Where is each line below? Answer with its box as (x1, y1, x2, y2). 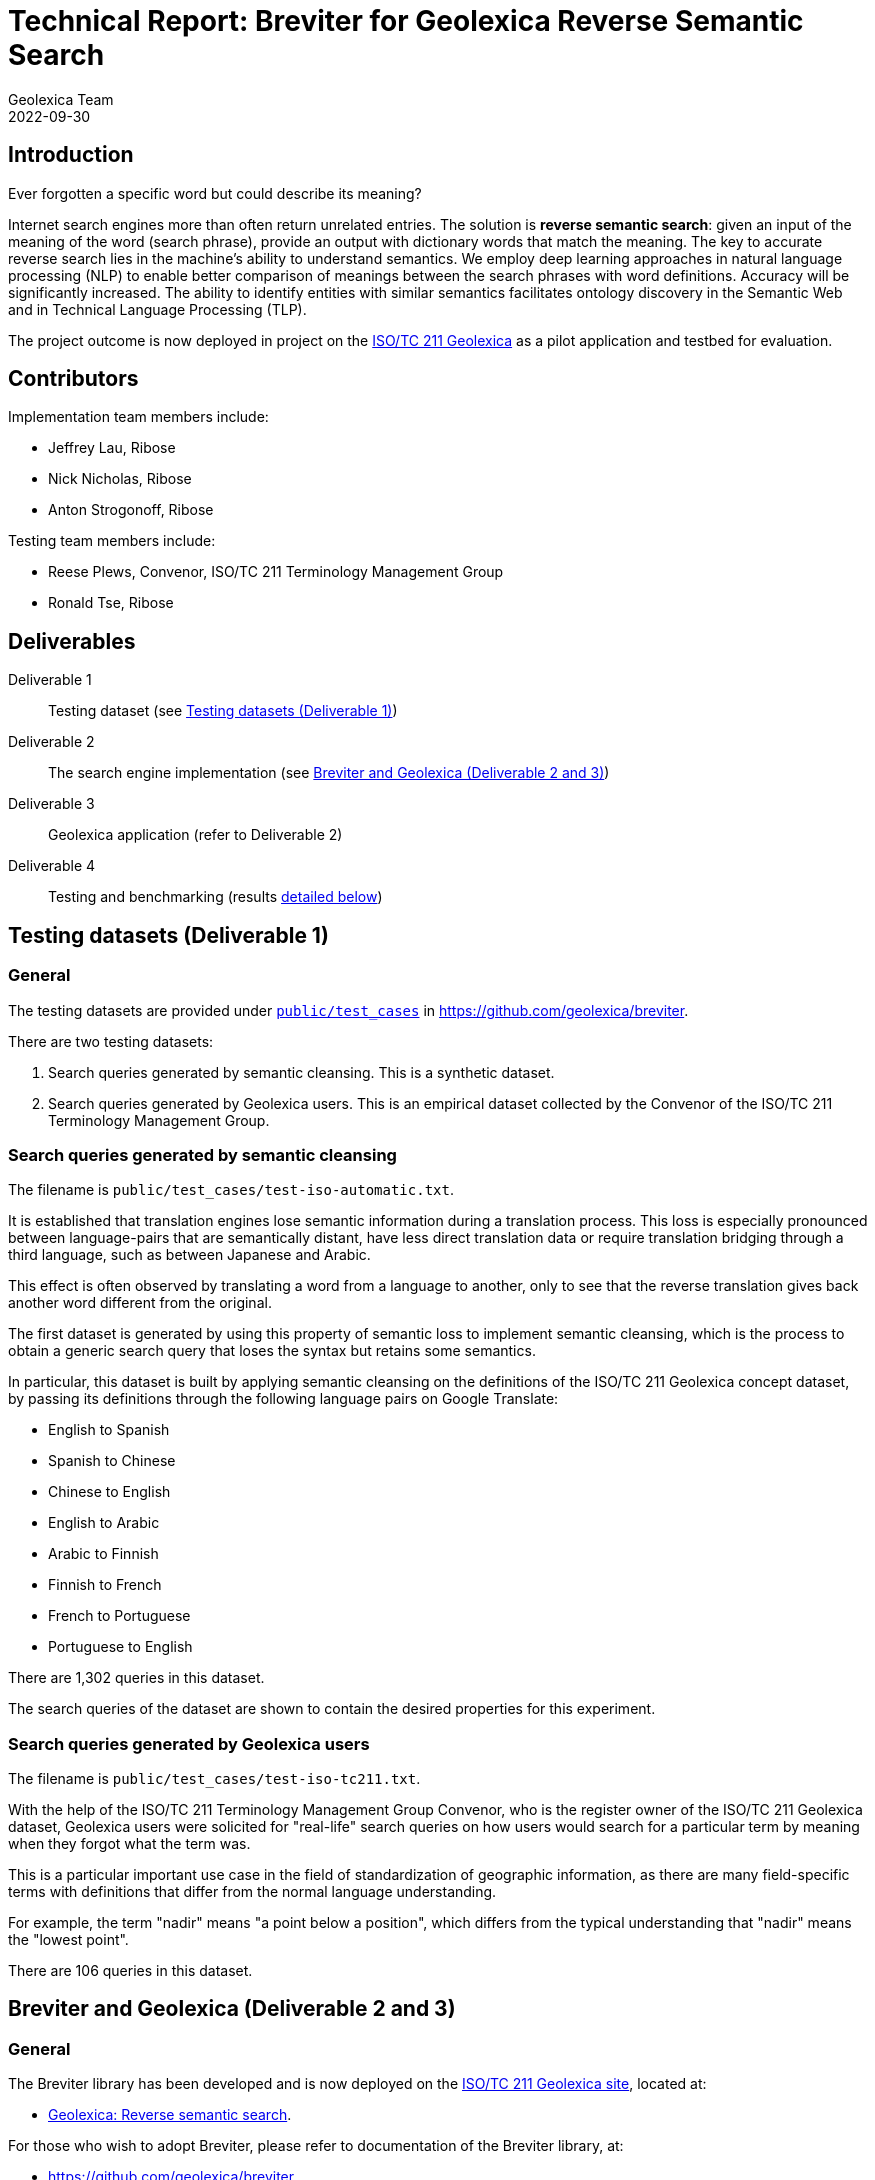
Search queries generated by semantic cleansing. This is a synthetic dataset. (48, 1063, 555, 1081)
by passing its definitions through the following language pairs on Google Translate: (8, 1390, 559, 1408)
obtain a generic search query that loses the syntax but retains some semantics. (8, 1342, 536, 1360)
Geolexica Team (8, 90, 114, 108)
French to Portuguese (48, 1607, 191, 1625)
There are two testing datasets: (8, 1032, 214, 1050)
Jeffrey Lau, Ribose (48, 439, 176, 457)
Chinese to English (48, 1483, 171, 1501)
